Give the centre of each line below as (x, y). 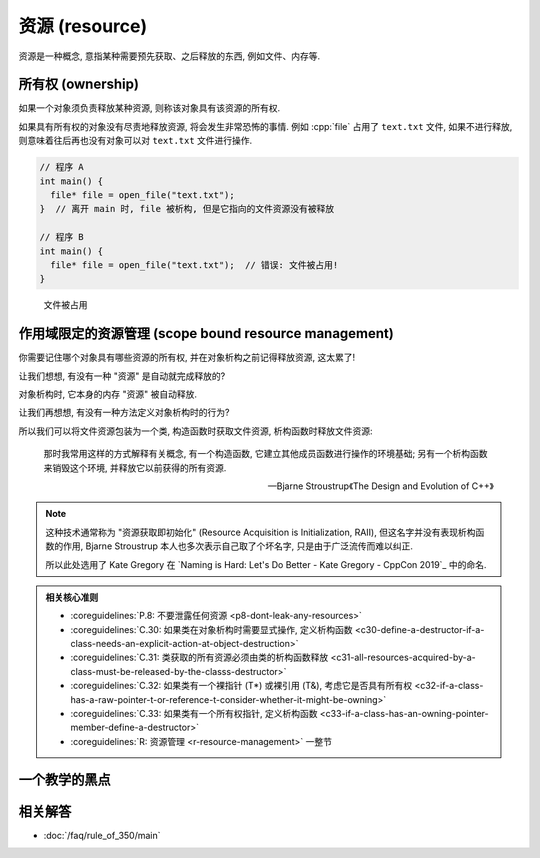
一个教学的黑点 (64, 779)
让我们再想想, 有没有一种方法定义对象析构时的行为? (124, 412)
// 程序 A (61, 167)
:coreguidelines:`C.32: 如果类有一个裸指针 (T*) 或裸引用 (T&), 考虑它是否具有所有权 (241, 686)
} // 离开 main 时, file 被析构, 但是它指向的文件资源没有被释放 (187, 209)
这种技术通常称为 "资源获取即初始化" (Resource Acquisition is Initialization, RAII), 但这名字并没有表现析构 (260, 532)
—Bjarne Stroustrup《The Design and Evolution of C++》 (380, 486)
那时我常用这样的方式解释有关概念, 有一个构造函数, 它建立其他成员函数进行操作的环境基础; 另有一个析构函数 (266, 454)
